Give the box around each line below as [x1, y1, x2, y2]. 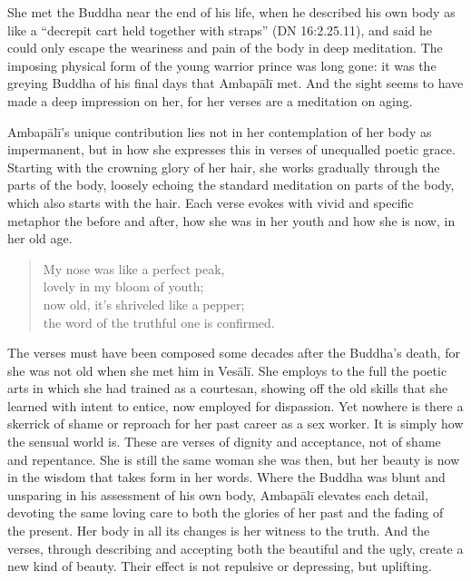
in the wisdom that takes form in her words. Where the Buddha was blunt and [7, 468, 446, 487]
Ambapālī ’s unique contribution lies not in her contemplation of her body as [7, 122, 432, 141]
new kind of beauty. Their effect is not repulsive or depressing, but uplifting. [7, 556, 432, 576]
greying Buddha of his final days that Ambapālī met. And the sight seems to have [7, 74, 464, 93]
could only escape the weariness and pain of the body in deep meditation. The [7, 38, 443, 57]
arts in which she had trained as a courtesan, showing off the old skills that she [7, 379, 448, 398]
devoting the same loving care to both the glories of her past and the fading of [7, 503, 444, 522]
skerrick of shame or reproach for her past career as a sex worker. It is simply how [7, 414, 464, 433]
